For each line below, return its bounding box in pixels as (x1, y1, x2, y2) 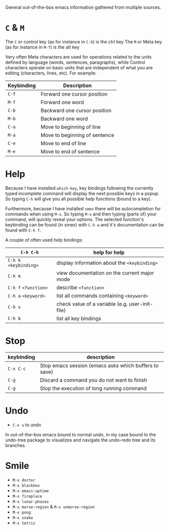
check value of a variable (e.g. (56, 300, 128, 307)
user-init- (129, 300, 153, 307)
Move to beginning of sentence (40, 131, 115, 139)
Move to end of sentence (40, 148, 100, 155)
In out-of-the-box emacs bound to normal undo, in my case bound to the (5, 431, 156, 437)
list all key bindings (56, 315, 102, 322)
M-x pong (12, 510, 31, 515)
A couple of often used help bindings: (5, 237, 83, 243)
